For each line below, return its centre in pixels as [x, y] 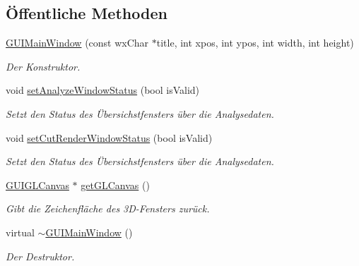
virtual [20, 232]
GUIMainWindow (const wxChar [77, 43]
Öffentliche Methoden [87, 13]
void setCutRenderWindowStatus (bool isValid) [109, 137]
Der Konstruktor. [43, 66]
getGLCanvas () [115, 185]
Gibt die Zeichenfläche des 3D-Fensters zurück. [108, 208]
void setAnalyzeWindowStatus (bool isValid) [103, 90]
